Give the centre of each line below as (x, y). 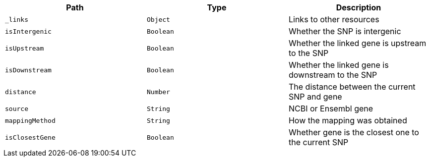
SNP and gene (315, 97)
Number (158, 92)
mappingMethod (30, 120)
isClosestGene (30, 137)
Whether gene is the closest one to (354, 132)
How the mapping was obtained (348, 120)
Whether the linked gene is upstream (357, 43)
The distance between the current (352, 87)
